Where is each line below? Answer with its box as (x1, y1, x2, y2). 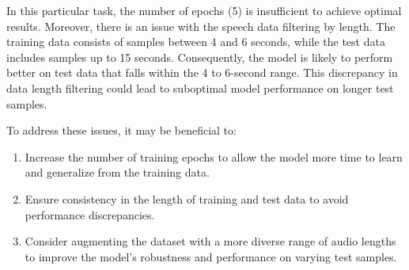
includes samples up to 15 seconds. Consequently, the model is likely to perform (6, 48, 393, 65)
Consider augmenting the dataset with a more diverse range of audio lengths (25, 233, 396, 249)
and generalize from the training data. (25, 164, 210, 181)
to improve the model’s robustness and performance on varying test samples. (25, 248, 397, 264)
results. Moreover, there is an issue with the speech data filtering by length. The (6, 17, 396, 34)
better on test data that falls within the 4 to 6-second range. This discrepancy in (6, 64, 398, 81)
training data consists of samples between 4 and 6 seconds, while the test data (6, 33, 385, 50)
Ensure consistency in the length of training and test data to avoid (25, 190, 349, 207)
